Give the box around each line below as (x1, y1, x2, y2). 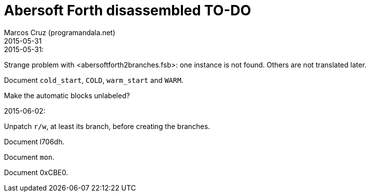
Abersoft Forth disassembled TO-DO (4, 2, 251, 19)
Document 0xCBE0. (4, 168, 68, 177)
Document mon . (4, 152, 55, 161)
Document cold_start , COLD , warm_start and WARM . (4, 75, 184, 84)
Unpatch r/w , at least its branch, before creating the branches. (4, 122, 210, 131)
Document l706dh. (4, 137, 65, 146)
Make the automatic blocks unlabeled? (4, 91, 130, 100)
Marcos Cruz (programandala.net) (4, 28, 115, 37)
